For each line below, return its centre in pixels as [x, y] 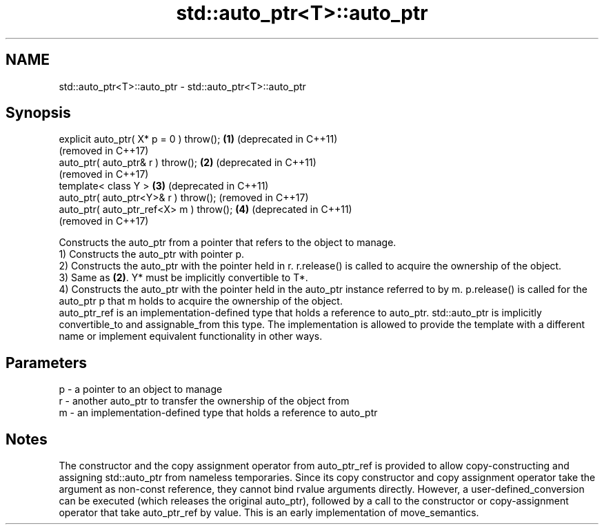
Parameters [46, 363]
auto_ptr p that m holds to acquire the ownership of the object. [201, 301]
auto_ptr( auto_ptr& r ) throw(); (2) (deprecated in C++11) [188, 163]
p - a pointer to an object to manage [141, 389]
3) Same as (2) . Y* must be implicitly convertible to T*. [183, 278]
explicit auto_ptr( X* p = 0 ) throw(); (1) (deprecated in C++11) [198, 139]
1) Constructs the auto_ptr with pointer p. [152, 254]
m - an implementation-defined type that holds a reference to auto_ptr [218, 413]
